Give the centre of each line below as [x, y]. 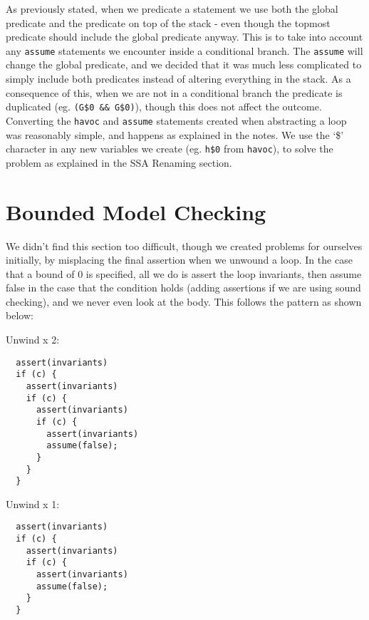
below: [20, 315]
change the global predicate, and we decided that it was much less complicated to [184, 64]
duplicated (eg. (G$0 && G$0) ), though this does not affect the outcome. [164, 107]
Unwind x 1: [33, 503]
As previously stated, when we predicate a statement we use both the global [172, 9]
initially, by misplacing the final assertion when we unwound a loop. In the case [179, 260]
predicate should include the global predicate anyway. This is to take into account [184, 37]
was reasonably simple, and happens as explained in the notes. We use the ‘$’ [175, 134]
